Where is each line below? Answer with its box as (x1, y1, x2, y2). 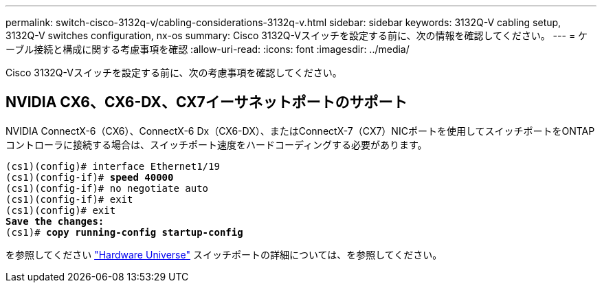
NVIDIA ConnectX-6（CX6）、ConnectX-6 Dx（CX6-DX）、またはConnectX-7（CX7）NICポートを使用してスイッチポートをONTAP (5, 124, 595, 137)
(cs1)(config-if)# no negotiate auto (5, 182, 209, 194)
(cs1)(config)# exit (5, 204, 116, 216)
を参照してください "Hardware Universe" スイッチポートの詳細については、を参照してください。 (5, 248, 443, 261)
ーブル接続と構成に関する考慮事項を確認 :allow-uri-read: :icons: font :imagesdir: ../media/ (5, 43, 410, 55)
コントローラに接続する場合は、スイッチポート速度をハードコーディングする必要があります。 (5, 138, 427, 151)
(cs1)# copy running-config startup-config (5, 226, 243, 238)
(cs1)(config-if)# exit (5, 193, 133, 205)
